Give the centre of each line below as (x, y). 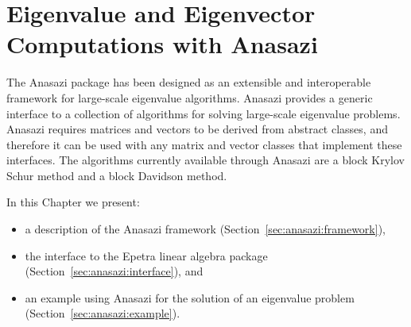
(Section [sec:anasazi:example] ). (103, 313)
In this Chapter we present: (73, 202)
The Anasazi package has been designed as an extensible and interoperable (189, 82)
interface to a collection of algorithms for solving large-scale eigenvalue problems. (204, 113)
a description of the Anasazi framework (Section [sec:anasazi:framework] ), (205, 229)
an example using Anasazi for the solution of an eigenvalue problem (190, 297)
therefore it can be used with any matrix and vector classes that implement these (204, 144)
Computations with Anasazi (162, 44)
